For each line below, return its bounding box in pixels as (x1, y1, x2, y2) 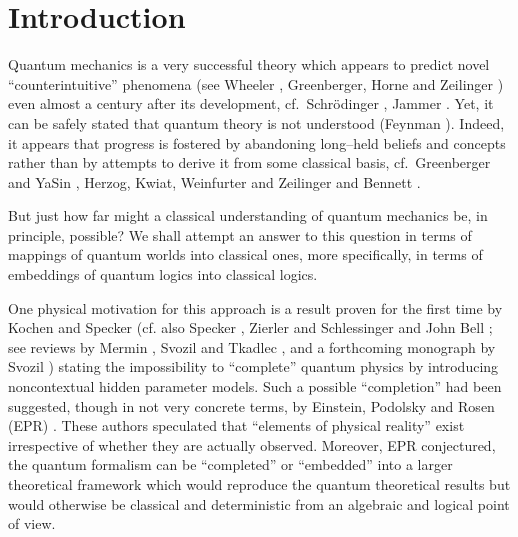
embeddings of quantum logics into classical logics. (8, 264, 318, 285)
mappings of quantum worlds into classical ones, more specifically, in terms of (8, 244, 483, 265)
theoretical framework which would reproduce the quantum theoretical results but (8, 474, 511, 494)
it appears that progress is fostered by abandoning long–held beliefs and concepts (8, 132, 506, 153)
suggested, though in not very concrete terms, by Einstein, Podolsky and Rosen (8, 395, 495, 416)
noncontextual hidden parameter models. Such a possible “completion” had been (8, 376, 502, 397)
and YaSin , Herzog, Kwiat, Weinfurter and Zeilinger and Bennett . (8, 171, 421, 192)
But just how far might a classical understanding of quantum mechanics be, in (8, 205, 488, 226)
